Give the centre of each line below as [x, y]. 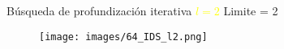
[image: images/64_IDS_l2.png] [123, 37]
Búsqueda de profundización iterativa [99, 10]
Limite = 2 [251, 10]
